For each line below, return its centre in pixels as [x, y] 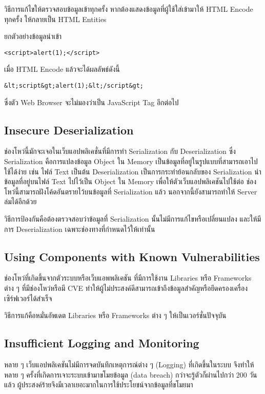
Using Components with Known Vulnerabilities [132, 256]
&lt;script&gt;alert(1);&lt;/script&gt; [74, 86]
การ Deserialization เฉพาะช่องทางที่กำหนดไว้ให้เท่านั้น [80, 229]
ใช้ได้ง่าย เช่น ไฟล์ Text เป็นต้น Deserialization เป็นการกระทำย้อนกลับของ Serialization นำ [133, 171]
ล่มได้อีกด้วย [21, 201]
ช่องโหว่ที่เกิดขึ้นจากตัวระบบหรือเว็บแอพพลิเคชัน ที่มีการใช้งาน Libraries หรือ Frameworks [128, 278]
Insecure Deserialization [69, 130]
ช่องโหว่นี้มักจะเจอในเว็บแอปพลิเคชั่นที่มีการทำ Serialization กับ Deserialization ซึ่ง [120, 151]
